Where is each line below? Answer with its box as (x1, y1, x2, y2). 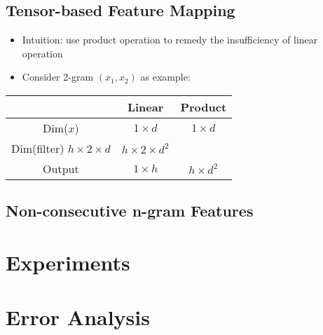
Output (43, 160, 79, 177)
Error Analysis (6, 303, 150, 331)
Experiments (6, 247, 130, 276)
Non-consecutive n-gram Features (6, 200, 254, 221)
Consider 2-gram (22, 69, 94, 84)
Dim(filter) (11, 139, 64, 156)
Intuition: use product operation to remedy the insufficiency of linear (22, 32, 318, 47)
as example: (140, 69, 191, 84)
